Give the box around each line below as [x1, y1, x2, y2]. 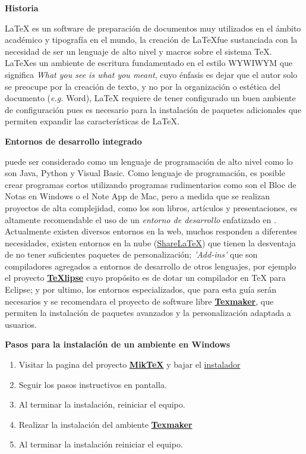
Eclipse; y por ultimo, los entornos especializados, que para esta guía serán [5, 283, 277, 296]
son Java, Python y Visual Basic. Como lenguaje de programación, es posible [5, 167, 285, 179]
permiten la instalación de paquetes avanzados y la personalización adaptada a [5, 306, 291, 319]
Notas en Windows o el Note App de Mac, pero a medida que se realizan [5, 190, 270, 202]
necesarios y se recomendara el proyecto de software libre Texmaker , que [5, 295, 274, 307]
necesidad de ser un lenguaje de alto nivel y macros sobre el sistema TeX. [5, 45, 272, 57]
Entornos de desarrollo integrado [5, 134, 142, 147]
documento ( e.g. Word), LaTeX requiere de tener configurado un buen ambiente [5, 92, 296, 104]
